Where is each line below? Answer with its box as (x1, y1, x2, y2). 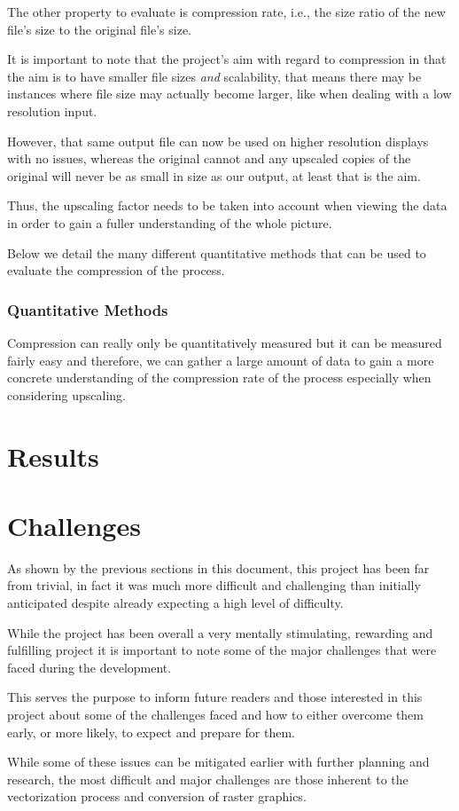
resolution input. (7, 101, 97, 120)
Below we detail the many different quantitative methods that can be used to (7, 243, 426, 262)
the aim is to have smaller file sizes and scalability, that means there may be (7, 67, 422, 85)
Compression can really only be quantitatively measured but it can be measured (7, 333, 442, 351)
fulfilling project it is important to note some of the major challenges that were (7, 641, 437, 659)
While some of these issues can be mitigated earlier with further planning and (7, 752, 430, 771)
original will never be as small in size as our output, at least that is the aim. (7, 166, 421, 185)
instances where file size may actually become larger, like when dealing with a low (7, 84, 452, 103)
